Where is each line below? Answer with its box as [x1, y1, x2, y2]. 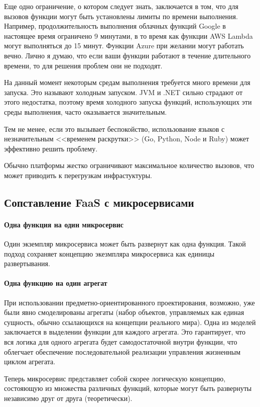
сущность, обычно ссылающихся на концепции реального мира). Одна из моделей [4, 316, 256, 327]
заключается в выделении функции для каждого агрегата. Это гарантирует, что [4, 327, 245, 337]
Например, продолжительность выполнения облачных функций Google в [4, 21, 226, 31]
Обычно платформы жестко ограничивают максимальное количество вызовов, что [4, 160, 254, 171]
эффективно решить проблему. [4, 143, 98, 153]
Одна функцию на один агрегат [4, 278, 107, 288]
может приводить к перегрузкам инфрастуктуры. [4, 170, 152, 180]
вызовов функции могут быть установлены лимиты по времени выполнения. [4, 11, 238, 21]
